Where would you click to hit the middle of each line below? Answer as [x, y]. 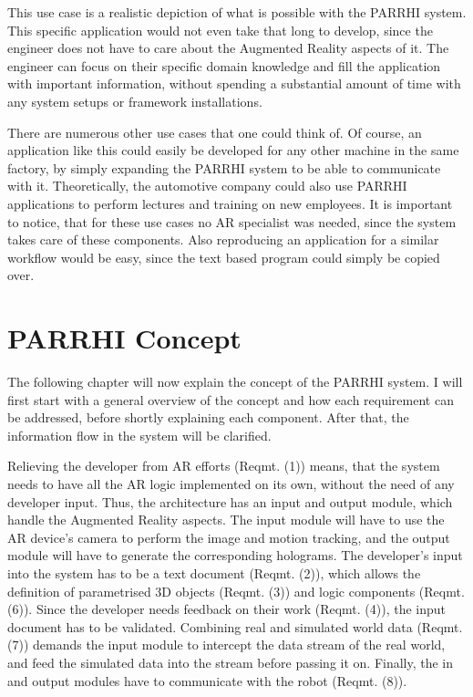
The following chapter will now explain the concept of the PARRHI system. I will [235, 382]
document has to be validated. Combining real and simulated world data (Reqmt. [235, 626]
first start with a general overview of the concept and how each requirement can [231, 399]
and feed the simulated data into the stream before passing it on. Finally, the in [231, 662]
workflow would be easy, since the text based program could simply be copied [224, 257]
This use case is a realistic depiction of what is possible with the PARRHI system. [237, 12]
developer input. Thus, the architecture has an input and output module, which [230, 501]
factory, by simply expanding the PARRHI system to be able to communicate [224, 167]
